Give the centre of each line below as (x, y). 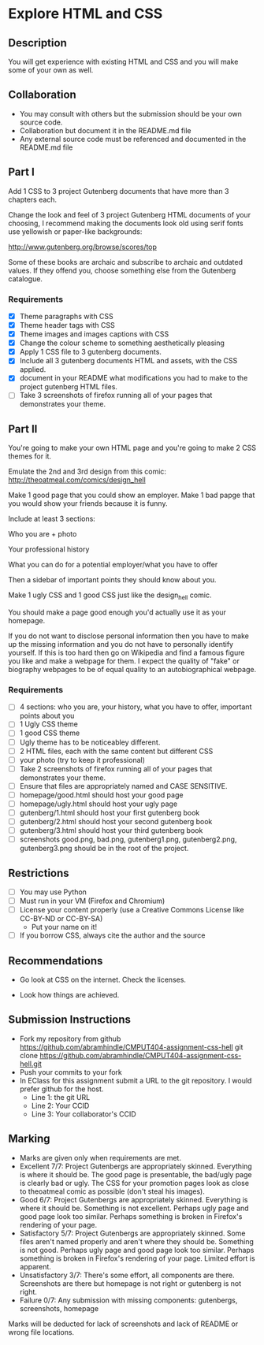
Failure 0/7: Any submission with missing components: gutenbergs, (128, 1300)
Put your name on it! (64, 927)
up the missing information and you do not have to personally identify (121, 645)
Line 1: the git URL (61, 1097)
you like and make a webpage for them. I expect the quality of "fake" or (124, 661)
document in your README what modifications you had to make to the (134, 378)
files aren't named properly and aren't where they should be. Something (136, 1241)
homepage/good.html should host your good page (101, 795)
